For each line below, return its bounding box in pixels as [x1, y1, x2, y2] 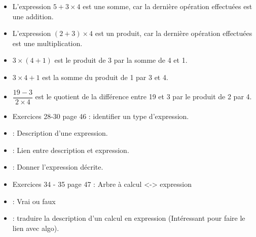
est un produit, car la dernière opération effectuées [95, 28, 252, 38]
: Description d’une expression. [12, 128, 108, 138]
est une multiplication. [12, 37, 83, 48]
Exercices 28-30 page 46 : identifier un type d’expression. [12, 110, 189, 121]
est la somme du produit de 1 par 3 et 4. [42, 71, 168, 82]
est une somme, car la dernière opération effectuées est [83, 1, 252, 11]
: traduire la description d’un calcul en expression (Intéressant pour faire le [12, 213, 245, 223]
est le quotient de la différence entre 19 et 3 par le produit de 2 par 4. [35, 91, 252, 102]
